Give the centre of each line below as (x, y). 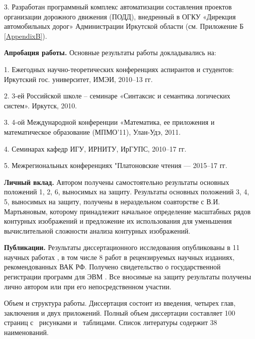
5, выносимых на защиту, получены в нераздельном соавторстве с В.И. (112, 201)
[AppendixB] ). (26, 36)
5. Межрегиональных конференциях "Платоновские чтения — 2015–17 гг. (116, 165)
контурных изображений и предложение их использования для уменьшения (118, 221)
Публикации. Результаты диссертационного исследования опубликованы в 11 (122, 247)
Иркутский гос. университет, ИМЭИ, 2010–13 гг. (79, 79)
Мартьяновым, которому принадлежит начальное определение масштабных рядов (127, 211)
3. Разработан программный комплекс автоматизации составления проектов (118, 6)
